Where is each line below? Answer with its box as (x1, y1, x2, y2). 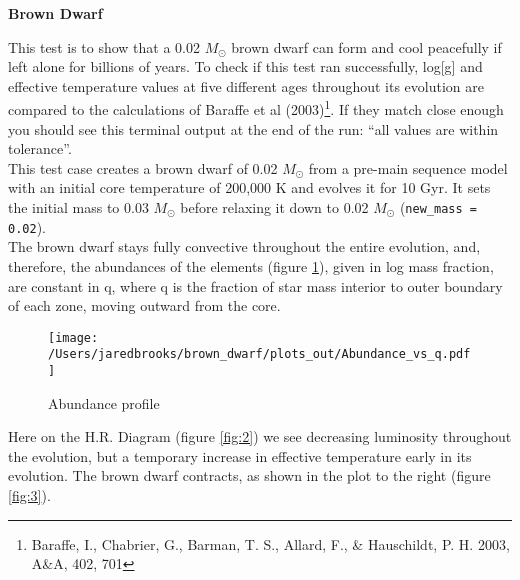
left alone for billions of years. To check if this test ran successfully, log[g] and (8, 56, 483, 77)
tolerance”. (8, 138, 72, 159)
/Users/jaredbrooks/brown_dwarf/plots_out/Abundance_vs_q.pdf (48, 347, 471, 362)
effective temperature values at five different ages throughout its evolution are (8, 75, 484, 96)
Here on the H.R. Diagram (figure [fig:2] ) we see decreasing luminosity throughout (8, 426, 512, 447)
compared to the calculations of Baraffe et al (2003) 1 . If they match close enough (8, 96, 504, 120)
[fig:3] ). (8, 485, 51, 506)
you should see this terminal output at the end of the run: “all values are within (8, 118, 499, 139)
